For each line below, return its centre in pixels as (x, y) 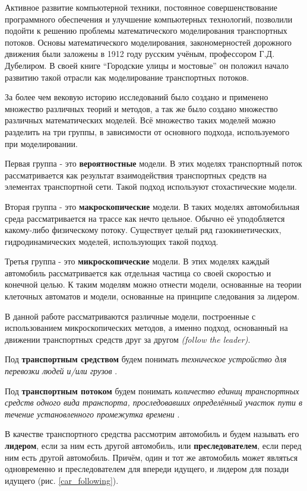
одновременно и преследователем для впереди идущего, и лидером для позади (147, 469)
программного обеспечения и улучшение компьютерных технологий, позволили (149, 19)
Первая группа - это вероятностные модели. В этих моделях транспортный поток (153, 163)
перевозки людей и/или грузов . (61, 371)
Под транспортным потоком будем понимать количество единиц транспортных (152, 390)
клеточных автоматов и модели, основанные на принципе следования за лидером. (152, 296)
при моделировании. (41, 143)
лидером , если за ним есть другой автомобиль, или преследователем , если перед (153, 445)
